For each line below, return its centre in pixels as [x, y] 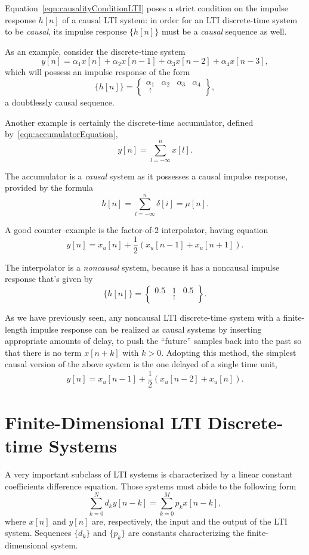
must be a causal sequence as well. [224, 31]
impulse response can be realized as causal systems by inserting [146, 329]
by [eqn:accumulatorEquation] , [61, 134]
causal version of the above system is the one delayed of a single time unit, [141, 364]
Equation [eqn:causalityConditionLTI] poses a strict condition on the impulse [146, 8]
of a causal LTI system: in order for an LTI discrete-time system [180, 19]
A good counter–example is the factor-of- [80, 230]
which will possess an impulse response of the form [98, 72]
